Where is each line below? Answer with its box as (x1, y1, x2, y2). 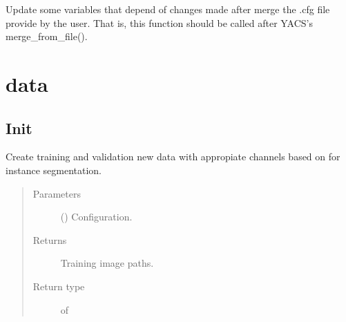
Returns (32, 232, 67, 247)
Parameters (32, 186, 81, 200)
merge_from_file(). (6, 29, 88, 44)
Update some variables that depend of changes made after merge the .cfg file (6, 2, 330, 16)
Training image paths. (60, 256, 154, 270)
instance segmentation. (6, 162, 102, 177)
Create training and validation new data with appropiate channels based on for (6, 149, 340, 164)
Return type (32, 278, 85, 293)
